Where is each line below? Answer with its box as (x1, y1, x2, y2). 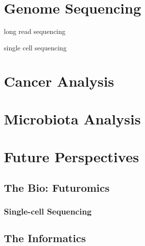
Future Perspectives (4, 147, 139, 167)
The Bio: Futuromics (4, 180, 110, 195)
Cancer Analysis (4, 71, 115, 91)
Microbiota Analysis (4, 108, 141, 128)
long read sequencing (4, 26, 66, 36)
